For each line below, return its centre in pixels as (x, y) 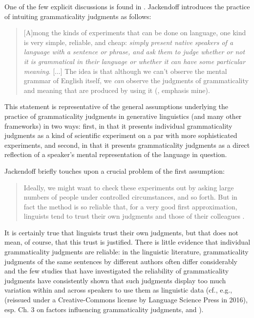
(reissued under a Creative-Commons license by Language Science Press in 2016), (126, 300)
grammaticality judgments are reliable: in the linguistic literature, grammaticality (127, 252)
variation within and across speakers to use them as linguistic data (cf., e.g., (118, 290)
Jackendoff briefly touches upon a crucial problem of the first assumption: (115, 170)
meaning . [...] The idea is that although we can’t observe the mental (125, 71)
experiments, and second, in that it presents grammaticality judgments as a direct (127, 145)
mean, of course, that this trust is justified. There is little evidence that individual (127, 242)
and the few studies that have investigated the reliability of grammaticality (117, 271)
